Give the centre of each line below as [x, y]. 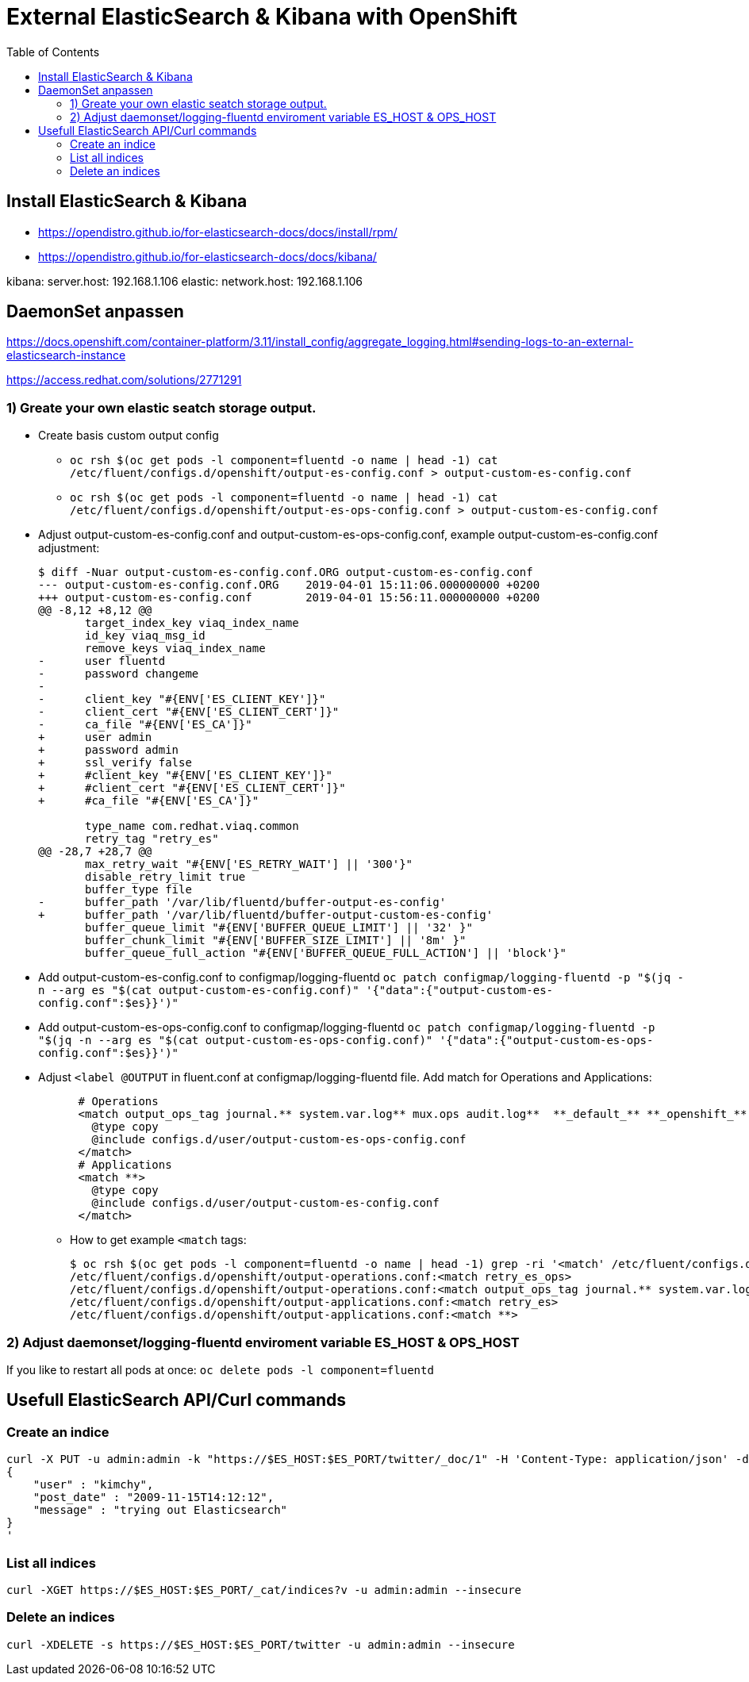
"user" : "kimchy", [93, 1485]
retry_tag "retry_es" [152, 839]
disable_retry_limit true [165, 877]
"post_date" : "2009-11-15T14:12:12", [154, 1498]
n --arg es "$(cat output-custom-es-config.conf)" [199, 991]
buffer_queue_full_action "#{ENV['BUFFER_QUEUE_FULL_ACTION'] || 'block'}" [326, 953]
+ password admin [109, 750]
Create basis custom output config [129, 436]
